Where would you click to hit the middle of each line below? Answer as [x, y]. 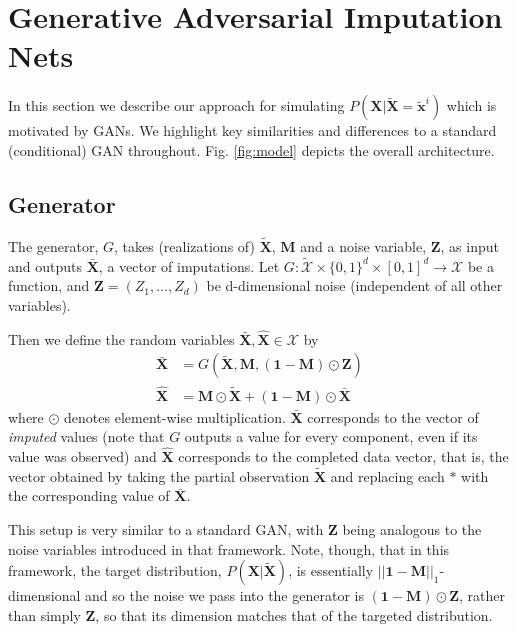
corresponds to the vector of [393, 416]
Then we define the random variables [121, 338]
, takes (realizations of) [184, 245]
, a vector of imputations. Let [189, 265]
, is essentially [331, 570]
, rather [481, 595]
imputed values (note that [86, 436]
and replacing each [387, 475]
